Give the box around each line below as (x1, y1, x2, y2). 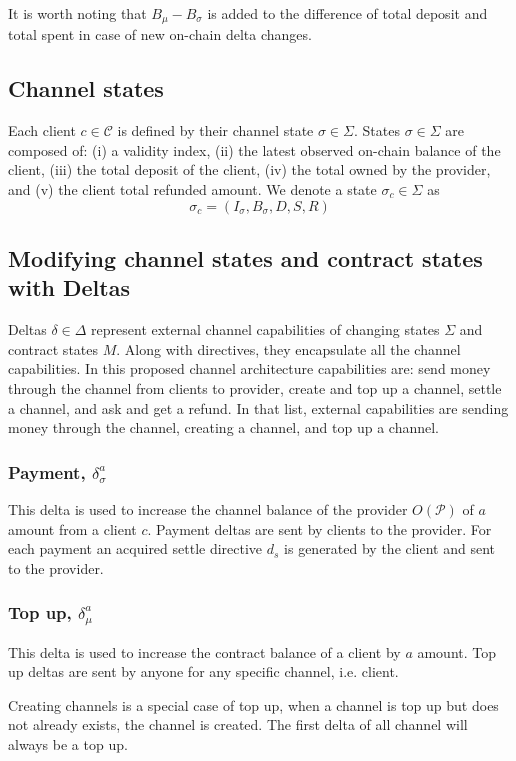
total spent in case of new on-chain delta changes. (8, 24, 312, 45)
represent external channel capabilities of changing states (91, 319, 440, 340)
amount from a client (8, 518, 137, 539)
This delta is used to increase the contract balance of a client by (8, 641, 401, 662)
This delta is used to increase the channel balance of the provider (8, 499, 408, 519)
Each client (8, 120, 76, 141)
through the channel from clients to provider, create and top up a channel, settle (8, 378, 502, 398)
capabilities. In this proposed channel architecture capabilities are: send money (8, 358, 491, 379)
